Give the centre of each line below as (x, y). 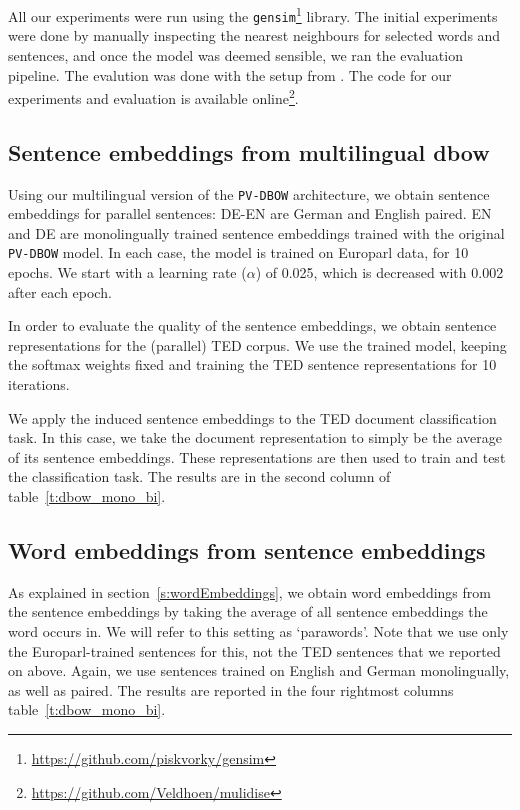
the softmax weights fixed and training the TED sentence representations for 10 (252, 364)
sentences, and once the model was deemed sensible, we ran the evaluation (235, 54)
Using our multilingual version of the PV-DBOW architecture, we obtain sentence (249, 193)
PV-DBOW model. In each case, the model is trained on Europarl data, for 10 (238, 252)
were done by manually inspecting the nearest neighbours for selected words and (254, 35)
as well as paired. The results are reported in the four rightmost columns (231, 689)
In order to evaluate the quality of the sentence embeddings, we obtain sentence (252, 325)
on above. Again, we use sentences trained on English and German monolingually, (259, 670)
